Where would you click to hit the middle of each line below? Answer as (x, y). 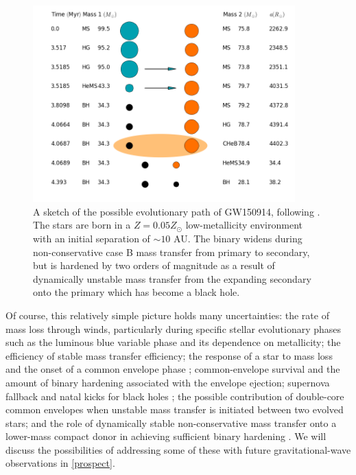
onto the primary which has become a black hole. (137, 292)
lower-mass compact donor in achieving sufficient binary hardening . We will (166, 436)
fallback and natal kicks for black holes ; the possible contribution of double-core (175, 396)
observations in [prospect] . (60, 463)
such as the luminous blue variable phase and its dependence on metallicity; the (173, 342)
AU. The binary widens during (238, 238)
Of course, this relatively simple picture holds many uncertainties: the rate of (167, 315)
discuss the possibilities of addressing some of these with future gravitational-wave (178, 449)
